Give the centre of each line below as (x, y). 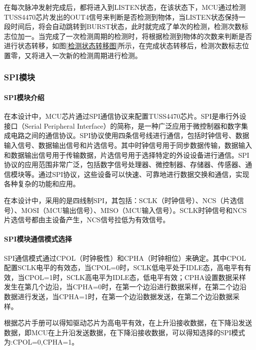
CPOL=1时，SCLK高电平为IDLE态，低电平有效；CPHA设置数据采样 (135, 277)
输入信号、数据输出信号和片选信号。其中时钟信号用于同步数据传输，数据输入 (128, 145)
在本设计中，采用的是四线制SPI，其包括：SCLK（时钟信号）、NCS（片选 (121, 200)
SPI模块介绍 (24, 97)
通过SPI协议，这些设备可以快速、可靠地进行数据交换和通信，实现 (144, 174)
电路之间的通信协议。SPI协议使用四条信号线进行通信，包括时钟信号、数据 (130, 135)
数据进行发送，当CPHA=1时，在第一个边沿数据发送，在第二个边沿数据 (118, 296)
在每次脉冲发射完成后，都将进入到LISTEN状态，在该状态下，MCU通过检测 (125, 7)
